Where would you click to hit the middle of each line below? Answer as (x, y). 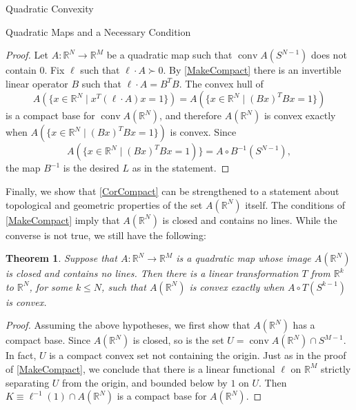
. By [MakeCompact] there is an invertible (252, 70)
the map (23, 168)
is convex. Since (203, 132)
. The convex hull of (221, 83)
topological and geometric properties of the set (104, 204)
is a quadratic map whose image (244, 258)
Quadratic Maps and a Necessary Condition (98, 31)
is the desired (91, 168)
